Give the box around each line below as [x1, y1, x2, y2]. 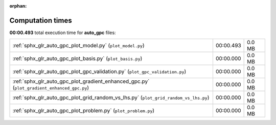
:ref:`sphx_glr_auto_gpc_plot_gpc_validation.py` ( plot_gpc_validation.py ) [12, 68, 187, 75]
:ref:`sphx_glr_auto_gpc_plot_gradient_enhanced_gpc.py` [12, 78, 150, 85]
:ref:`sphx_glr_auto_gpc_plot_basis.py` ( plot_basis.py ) [12, 55, 143, 62]
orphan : [9, 3, 27, 9]
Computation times [9, 16, 72, 25]
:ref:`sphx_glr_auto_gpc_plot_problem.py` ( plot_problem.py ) [12, 107, 155, 114]
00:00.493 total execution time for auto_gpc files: [9, 29, 116, 36]
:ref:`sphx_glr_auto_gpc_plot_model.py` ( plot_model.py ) [12, 42, 145, 49]
